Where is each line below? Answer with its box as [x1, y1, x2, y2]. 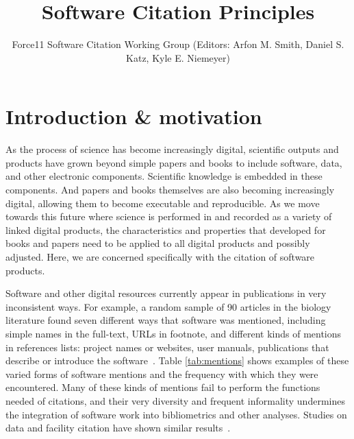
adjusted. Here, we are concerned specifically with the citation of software [5, 250, 315, 263]
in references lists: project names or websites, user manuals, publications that [5, 340, 329, 354]
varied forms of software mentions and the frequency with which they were [5, 366, 318, 381]
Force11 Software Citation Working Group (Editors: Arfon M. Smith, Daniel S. [12, 37, 344, 51]
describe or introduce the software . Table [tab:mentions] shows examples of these [5, 353, 349, 368]
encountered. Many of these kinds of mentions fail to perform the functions [5, 380, 320, 394]
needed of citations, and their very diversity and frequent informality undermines [5, 393, 345, 407]
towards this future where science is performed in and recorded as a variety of [5, 209, 332, 224]
